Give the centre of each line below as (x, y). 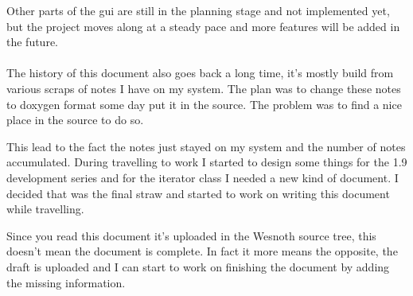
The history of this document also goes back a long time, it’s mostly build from (200, 73)
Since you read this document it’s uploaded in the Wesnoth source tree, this (191, 235)
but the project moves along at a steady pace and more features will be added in (203, 26)
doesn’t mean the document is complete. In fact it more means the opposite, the (202, 251)
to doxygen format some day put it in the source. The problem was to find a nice (204, 104)
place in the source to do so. (75, 120)
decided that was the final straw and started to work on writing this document (198, 193)
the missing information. (66, 282)
